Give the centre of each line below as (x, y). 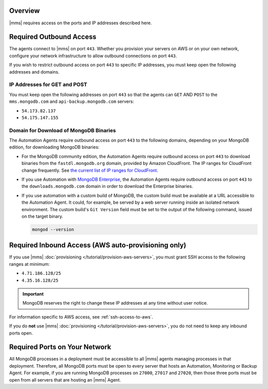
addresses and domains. (34, 72)
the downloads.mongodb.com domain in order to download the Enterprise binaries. (107, 186)
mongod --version (53, 229)
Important (33, 294)
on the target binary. (42, 216)
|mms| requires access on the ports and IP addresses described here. (81, 23)
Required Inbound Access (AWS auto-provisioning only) (98, 245)
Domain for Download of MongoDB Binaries (63, 130)
